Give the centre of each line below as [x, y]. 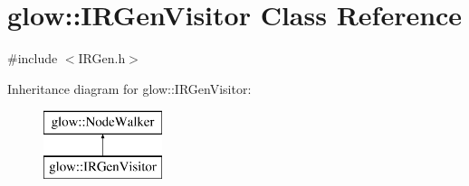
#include [33, 58]
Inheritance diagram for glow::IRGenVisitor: [129, 88]
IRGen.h [102, 58]
